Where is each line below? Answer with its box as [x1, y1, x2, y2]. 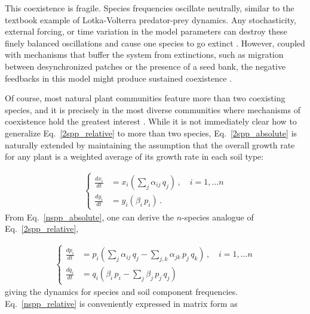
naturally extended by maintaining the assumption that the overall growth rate [5, 138, 295, 151]
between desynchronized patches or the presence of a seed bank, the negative [5, 60, 286, 72]
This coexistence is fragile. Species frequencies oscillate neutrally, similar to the [5, 2, 294, 14]
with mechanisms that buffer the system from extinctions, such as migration [5, 48, 284, 61]
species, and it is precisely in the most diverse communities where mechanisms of [5, 103, 300, 116]
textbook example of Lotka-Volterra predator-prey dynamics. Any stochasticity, [5, 13, 296, 26]
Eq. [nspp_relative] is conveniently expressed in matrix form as [5, 297, 238, 309]
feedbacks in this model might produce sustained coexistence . [5, 71, 232, 84]
